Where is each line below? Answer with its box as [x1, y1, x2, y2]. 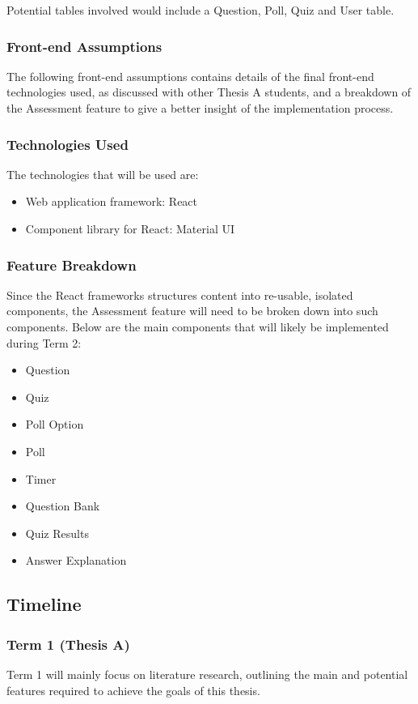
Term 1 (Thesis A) [6, 634, 130, 654]
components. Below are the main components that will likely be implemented [6, 318, 389, 335]
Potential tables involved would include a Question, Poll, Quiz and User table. [6, 2, 395, 18]
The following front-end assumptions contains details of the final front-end [6, 67, 374, 84]
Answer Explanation [25, 552, 127, 569]
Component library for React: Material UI [25, 220, 234, 237]
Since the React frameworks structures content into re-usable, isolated [6, 286, 353, 303]
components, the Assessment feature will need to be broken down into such [6, 302, 378, 319]
